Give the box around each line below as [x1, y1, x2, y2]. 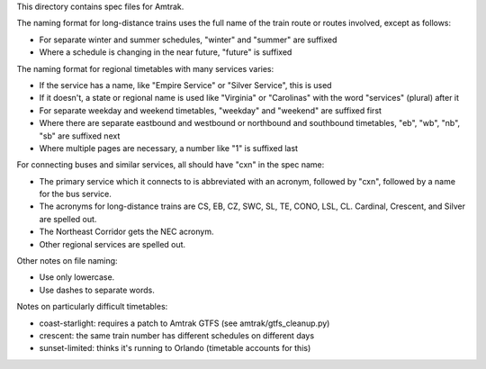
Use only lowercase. [39, 272, 115, 283]
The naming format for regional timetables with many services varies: [16, 63, 274, 74]
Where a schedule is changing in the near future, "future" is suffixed [39, 47, 292, 58]
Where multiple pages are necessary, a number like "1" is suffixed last [39, 142, 299, 153]
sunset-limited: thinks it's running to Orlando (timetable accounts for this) [39, 343, 311, 354]
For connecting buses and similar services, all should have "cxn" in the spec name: [16, 159, 325, 170]
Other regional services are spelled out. [39, 238, 186, 249]
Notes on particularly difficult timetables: [16, 301, 168, 312]
